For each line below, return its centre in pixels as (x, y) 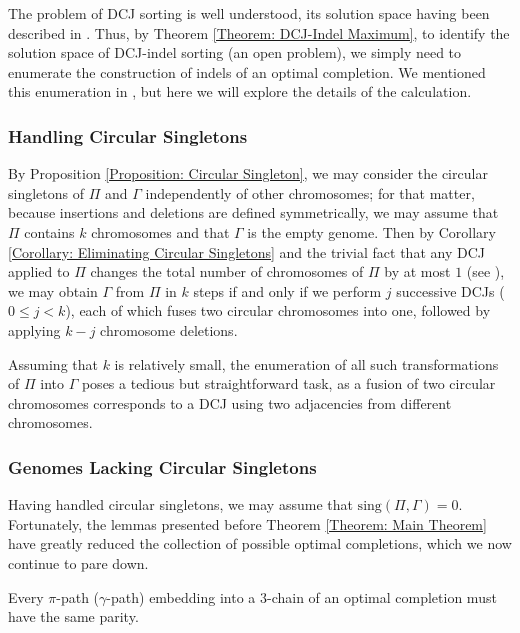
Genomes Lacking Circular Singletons (162, 466)
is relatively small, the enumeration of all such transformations (306, 363)
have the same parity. (73, 616)
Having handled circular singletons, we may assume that (180, 504)
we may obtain (53, 290)
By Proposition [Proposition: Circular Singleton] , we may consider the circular (248, 173)
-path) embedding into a (181, 596)
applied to (39, 271)
